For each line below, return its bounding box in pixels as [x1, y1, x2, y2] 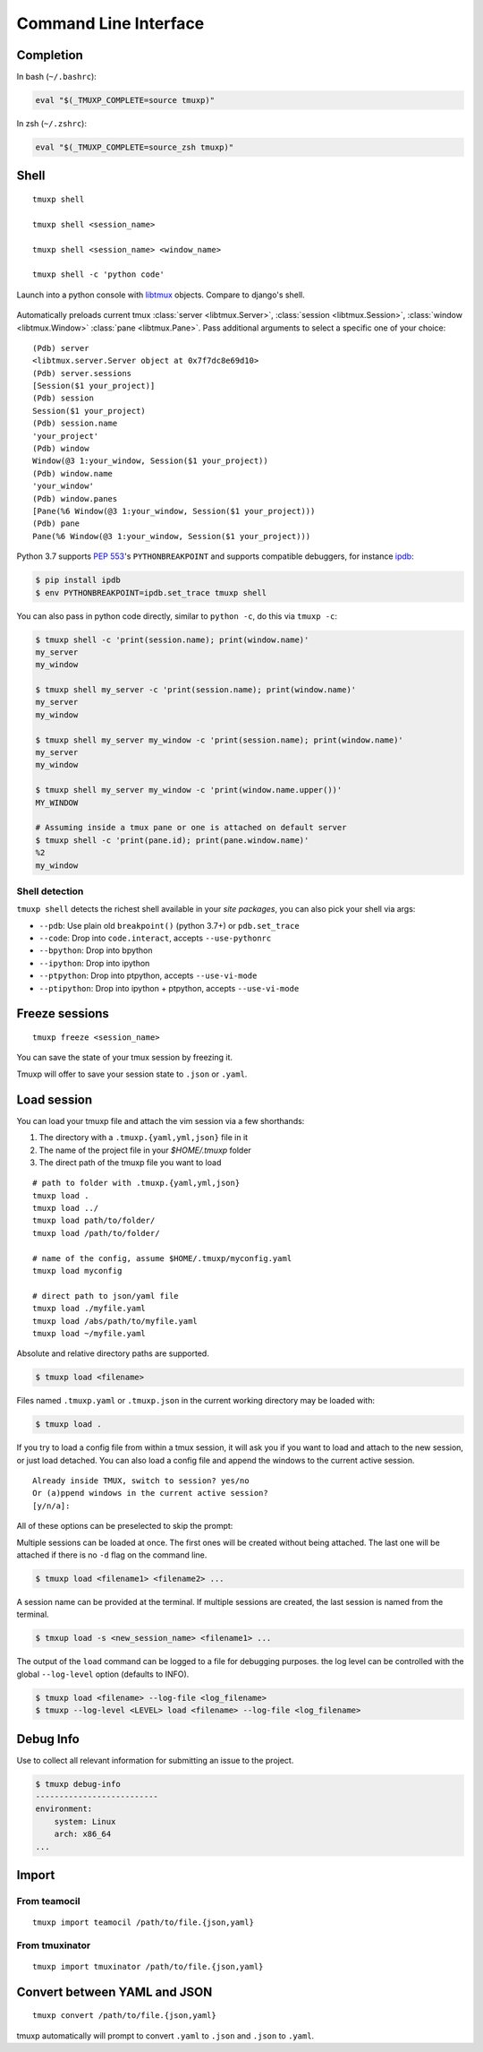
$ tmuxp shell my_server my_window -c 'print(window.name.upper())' [35, 785, 343, 795]
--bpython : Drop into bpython [38, 945, 153, 956]
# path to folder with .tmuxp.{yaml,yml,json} [32, 1178, 241, 1189]
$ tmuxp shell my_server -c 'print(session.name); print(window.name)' [35, 685, 357, 695]
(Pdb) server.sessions [32, 368, 132, 378]
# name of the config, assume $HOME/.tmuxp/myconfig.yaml [32, 1253, 292, 1263]
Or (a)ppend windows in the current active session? [32, 1488, 268, 1498]
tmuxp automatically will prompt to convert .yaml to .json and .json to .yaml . [16, 2030, 315, 2041]
